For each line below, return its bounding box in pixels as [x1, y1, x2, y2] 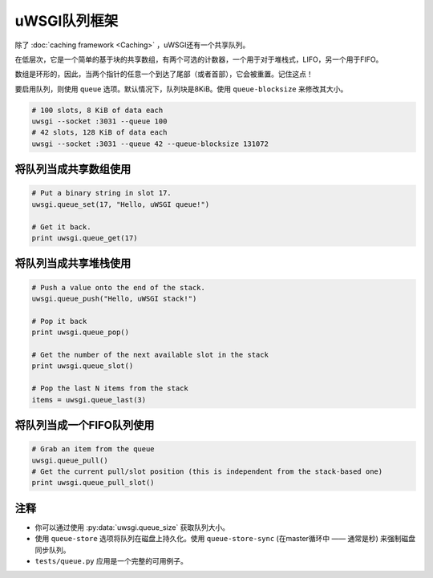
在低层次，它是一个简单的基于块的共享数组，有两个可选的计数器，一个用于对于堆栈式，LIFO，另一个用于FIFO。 [14, 55, 383, 64]
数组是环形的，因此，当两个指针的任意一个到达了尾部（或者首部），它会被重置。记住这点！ [14, 69, 314, 79]
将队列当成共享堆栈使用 [14, 257, 132, 270]
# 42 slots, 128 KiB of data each [31, 128, 168, 137]
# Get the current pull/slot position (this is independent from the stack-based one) [31, 467, 383, 476]
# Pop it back [31, 317, 87, 325]
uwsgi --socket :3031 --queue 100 [31, 117, 168, 126]
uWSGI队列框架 [14, 12, 119, 30]
